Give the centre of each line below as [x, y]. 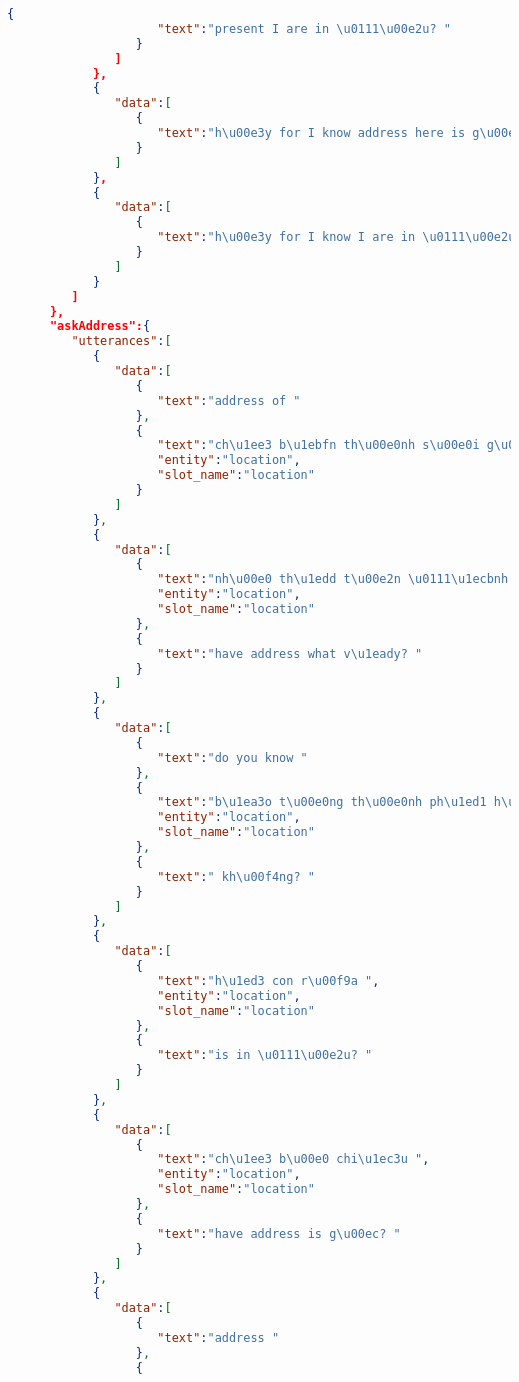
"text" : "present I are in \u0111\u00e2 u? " [304, 28]
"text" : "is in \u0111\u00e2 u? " [265, 1055]
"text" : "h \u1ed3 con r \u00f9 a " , [268, 980]
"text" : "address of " [229, 400]
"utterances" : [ [121, 341]
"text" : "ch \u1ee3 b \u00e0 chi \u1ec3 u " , [293, 1159]
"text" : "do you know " [232, 757]
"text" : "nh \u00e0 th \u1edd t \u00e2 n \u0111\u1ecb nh [333, 579]
